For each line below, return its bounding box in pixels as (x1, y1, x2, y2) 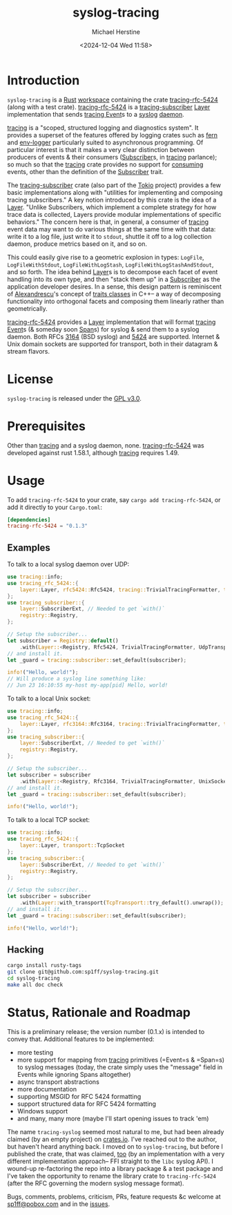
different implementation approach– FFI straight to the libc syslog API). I (7, 1157, 214, 1165)
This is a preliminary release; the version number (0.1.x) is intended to (7, 1027, 205, 1035)
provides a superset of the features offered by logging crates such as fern (7, 131, 218, 139)
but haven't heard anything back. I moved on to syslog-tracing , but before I (7, 1142, 223, 1151)
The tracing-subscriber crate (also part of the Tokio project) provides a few (7, 181, 221, 189)
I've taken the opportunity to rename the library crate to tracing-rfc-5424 (7, 1171, 216, 1180)
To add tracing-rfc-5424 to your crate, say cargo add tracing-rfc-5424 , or (7, 495, 221, 504)
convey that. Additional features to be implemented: (7, 1035, 155, 1043)
